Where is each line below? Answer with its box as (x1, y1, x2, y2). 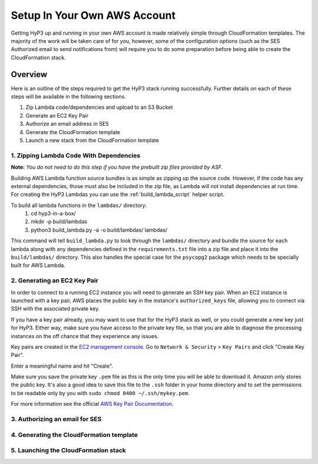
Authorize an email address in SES (25, 121, 109, 128)
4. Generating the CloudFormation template (11, 430, 138, 439)
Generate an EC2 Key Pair (25, 112, 88, 119)
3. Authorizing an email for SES (11, 415, 102, 423)
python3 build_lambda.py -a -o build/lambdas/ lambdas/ (31, 226, 168, 233)
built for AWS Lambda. (11, 262, 66, 269)
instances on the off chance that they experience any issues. (11, 332, 159, 339)
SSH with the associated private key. (11, 305, 100, 312)
